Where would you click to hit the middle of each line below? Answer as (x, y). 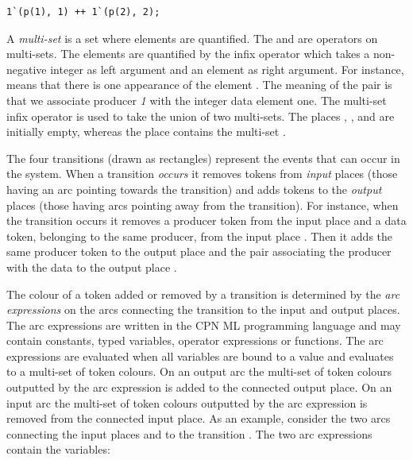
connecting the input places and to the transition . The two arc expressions (189, 433)
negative (27, 69)
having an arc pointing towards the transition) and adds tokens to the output (194, 189)
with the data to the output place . (92, 267)
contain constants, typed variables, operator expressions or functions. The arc (195, 340)
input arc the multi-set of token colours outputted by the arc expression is (187, 402)
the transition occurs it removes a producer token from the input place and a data (206, 220)
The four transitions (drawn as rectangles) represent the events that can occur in (203, 158)
